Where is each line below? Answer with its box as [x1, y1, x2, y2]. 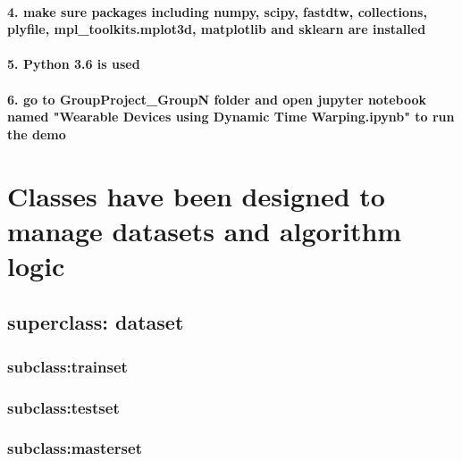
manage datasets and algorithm [7, 212, 402, 248]
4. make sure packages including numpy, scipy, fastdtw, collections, [7, 2, 427, 21]
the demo [7, 124, 66, 143]
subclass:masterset [7, 437, 142, 459]
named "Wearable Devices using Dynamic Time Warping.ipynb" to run [7, 107, 455, 126]
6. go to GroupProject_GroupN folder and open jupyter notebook [7, 89, 426, 108]
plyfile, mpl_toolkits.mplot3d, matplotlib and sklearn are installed [7, 20, 426, 38]
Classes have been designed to [7, 177, 385, 214]
